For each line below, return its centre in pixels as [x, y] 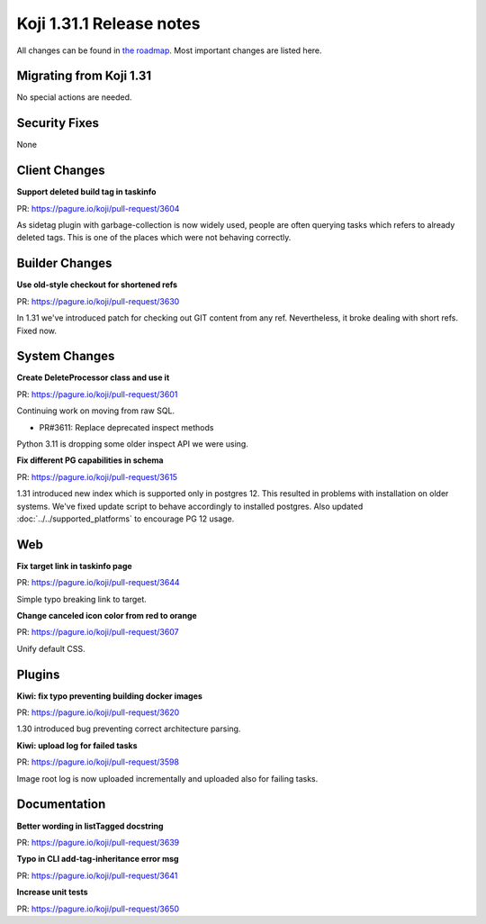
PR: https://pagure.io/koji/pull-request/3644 [98, 583]
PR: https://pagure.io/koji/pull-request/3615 [97, 476]
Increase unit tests [53, 892]
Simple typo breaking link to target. [82, 599]
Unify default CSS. [51, 648]
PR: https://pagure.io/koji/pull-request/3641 [97, 875]
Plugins [38, 674]
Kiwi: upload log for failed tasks [77, 745]
